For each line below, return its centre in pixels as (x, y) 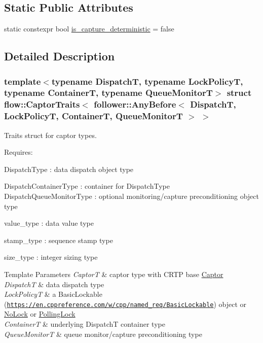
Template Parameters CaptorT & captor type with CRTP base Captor (114, 274)
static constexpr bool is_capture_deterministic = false (89, 29)
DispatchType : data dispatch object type (69, 169)
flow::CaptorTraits (42, 104)
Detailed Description (60, 56)
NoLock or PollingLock (40, 314)
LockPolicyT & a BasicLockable (53, 294)
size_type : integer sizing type (51, 257)
